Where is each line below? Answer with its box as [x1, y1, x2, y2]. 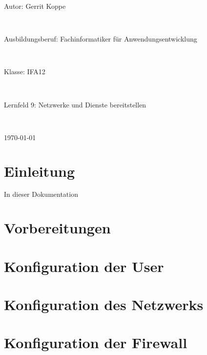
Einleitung [4, 161, 75, 181]
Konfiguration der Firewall [4, 333, 187, 353]
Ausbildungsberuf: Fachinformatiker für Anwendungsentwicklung [4, 34, 197, 44]
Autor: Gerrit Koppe [4, 1, 66, 11]
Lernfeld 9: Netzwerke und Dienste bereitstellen [4, 99, 146, 109]
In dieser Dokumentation [4, 189, 78, 199]
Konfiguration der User [4, 256, 164, 276]
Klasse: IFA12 [4, 66, 45, 77]
